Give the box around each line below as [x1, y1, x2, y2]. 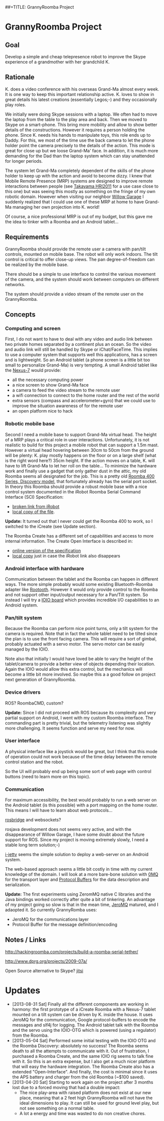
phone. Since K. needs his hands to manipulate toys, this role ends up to [5, 132, 151, 138]
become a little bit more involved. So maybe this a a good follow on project [5, 671, 156, 678]
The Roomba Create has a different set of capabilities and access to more [5, 533, 154, 538]
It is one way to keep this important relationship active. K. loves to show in [5, 91, 154, 97]
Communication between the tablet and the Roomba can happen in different [5, 576, 159, 582]
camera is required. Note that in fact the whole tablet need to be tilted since [5, 631, 158, 636]
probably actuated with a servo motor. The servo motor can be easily [5, 641, 144, 647]
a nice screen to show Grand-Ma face [12, 382, 89, 388]
